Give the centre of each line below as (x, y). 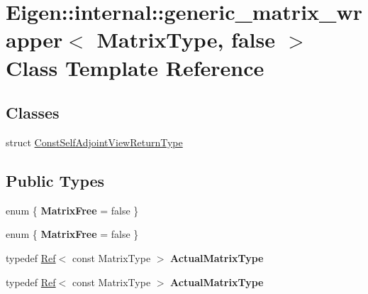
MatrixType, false (186, 39)
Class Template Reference (135, 67)
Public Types (55, 180)
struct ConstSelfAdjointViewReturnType (94, 142)
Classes (33, 113)
